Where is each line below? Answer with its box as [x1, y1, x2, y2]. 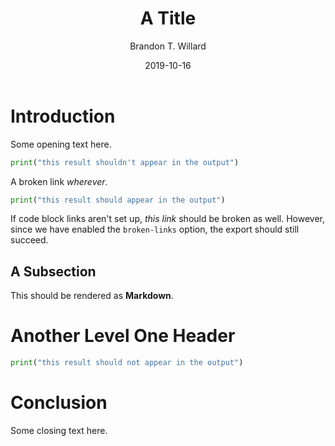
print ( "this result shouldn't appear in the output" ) [10, 157, 240, 167]
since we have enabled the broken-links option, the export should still [10, 223, 300, 236]
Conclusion [10, 392, 108, 414]
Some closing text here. [10, 425, 108, 436]
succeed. [10, 234, 49, 246]
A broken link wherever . [10, 175, 108, 187]
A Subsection [10, 263, 97, 280]
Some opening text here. [10, 138, 112, 150]
